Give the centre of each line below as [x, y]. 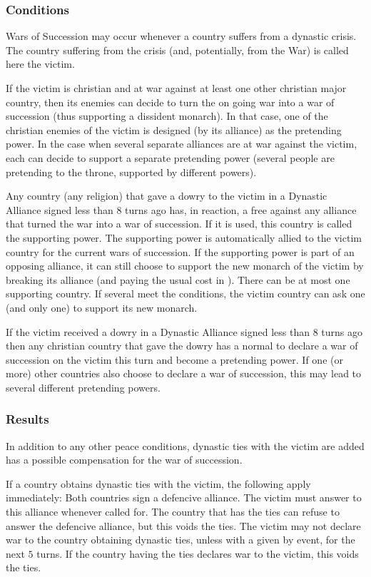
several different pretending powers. [83, 387]
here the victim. [40, 64]
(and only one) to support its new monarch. [102, 307]
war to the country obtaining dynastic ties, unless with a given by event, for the [181, 540]
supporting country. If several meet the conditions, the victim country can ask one [185, 293]
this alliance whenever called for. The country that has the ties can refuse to [173, 512]
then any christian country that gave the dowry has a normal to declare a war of [182, 346]
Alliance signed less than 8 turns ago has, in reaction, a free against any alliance [181, 209]
